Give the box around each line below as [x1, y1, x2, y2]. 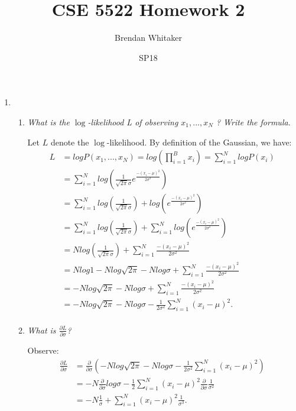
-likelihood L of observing [87, 115, 178, 128]
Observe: [27, 344, 59, 357]
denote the [50, 135, 89, 148]
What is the [27, 115, 70, 128]
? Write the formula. [216, 115, 291, 128]
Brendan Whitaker [115, 31, 182, 44]
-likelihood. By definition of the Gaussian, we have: [106, 135, 292, 148]
